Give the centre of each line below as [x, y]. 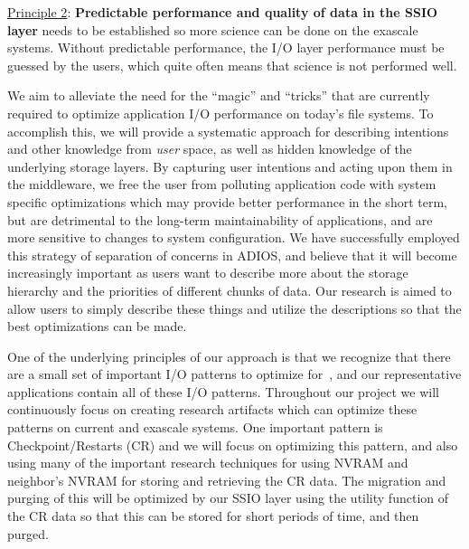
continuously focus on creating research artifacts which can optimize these [212, 409]
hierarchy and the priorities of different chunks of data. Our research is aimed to [230, 290]
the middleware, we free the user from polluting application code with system [222, 184]
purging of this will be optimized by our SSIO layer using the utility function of [228, 498]
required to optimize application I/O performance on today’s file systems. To [220, 113]
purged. [28, 533]
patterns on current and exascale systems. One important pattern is [195, 427]
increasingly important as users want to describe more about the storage [208, 273]
